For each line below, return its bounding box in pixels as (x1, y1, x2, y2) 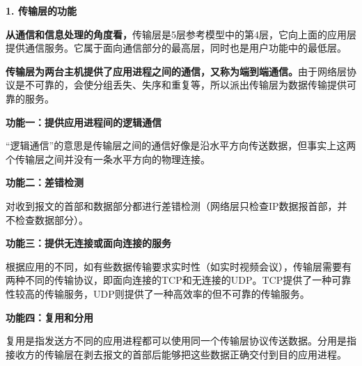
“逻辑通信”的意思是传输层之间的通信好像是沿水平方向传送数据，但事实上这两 (6, 138, 356, 153)
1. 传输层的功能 (6, 3, 77, 17)
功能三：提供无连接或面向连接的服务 (6, 236, 171, 250)
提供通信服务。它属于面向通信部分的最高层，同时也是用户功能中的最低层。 (6, 40, 347, 55)
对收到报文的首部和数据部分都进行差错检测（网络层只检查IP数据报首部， (6, 198, 338, 213)
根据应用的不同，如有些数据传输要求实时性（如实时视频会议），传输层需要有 (6, 259, 352, 273)
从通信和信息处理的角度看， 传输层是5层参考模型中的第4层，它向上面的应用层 (6, 26, 356, 41)
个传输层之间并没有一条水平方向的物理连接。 (6, 151, 210, 166)
